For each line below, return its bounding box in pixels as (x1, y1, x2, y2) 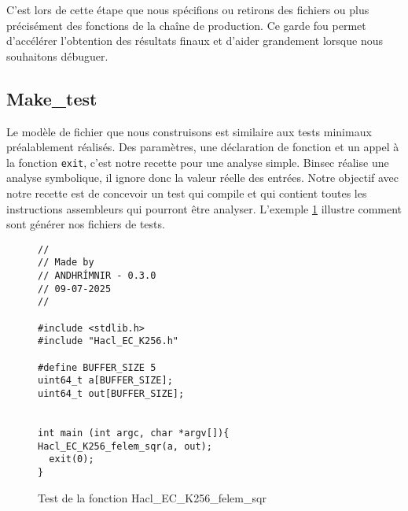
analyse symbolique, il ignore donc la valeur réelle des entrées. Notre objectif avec (6, 169, 399, 186)
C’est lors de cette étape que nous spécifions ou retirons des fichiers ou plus (6, 2, 369, 17)
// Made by (38, 257, 94, 268)
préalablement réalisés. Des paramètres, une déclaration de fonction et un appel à (6, 139, 399, 155)
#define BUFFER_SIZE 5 (38, 361, 156, 373)
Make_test (6, 86, 97, 110)
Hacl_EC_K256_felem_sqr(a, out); (38, 440, 212, 452)
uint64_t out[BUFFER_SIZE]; (38, 388, 185, 400)
